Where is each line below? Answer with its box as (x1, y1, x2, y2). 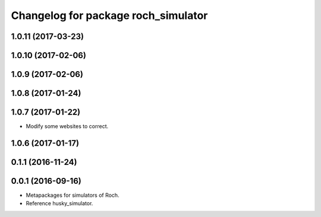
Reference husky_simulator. (26, 200, 93, 207)
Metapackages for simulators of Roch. (26, 192, 119, 199)
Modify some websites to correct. (26, 123, 109, 130)
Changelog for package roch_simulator (11, 9, 208, 22)
